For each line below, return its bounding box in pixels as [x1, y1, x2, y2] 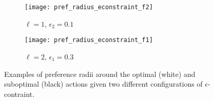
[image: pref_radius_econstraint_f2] [25, 4, 153, 11]
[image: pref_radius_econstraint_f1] [25, 36, 153, 44]
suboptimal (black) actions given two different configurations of [4, 78, 203, 89]
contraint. [4, 88, 35, 99]
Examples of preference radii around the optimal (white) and [4, 68, 196, 79]
